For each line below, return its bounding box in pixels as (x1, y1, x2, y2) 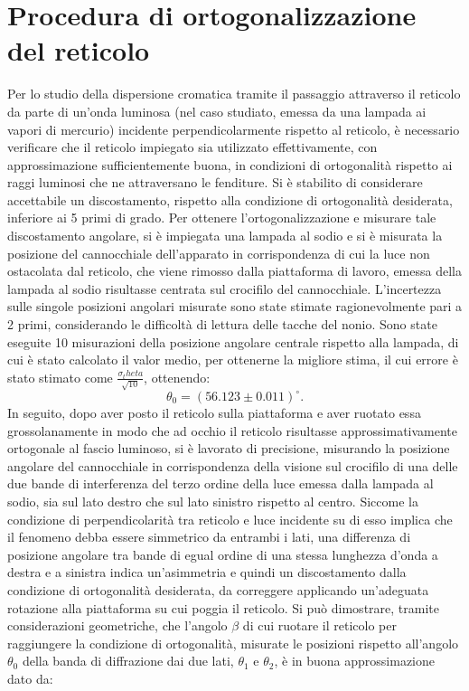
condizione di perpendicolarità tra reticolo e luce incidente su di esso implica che (7, 509, 453, 528)
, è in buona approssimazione (274, 651, 436, 670)
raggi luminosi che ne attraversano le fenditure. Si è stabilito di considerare (7, 173, 423, 192)
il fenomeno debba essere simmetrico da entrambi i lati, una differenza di (7, 527, 411, 546)
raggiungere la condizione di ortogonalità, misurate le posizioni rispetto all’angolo (7, 633, 459, 652)
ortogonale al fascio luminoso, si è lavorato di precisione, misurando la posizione (7, 439, 450, 458)
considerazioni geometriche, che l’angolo (7, 616, 228, 635)
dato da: (7, 668, 53, 687)
